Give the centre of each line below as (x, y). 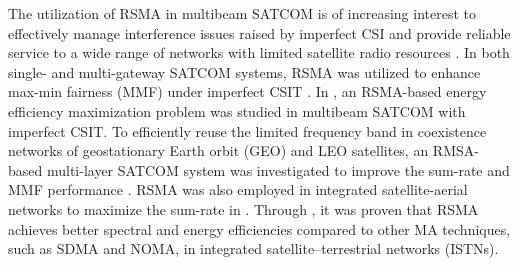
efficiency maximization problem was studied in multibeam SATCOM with (237, 110)
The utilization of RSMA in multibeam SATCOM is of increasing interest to (242, 13)
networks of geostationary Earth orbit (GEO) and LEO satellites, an (218, 150)
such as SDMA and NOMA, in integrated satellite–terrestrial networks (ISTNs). (253, 248)
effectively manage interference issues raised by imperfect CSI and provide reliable (259, 32)
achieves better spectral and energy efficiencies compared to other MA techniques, (259, 228)
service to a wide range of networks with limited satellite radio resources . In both (259, 52)
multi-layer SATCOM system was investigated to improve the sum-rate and (278, 169)
